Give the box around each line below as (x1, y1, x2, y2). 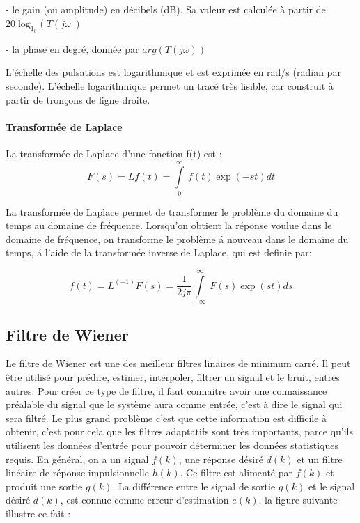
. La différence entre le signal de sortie (112, 478, 276, 493)
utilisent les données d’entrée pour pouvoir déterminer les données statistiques (6, 438, 338, 453)
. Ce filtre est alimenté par (180, 465, 293, 480)
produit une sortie (6, 478, 83, 493)
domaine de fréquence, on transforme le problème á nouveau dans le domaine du (6, 231, 349, 246)
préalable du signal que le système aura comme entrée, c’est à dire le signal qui (6, 397, 343, 412)
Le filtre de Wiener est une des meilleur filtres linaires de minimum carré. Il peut (6, 356, 351, 370)
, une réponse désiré (178, 451, 263, 466)
